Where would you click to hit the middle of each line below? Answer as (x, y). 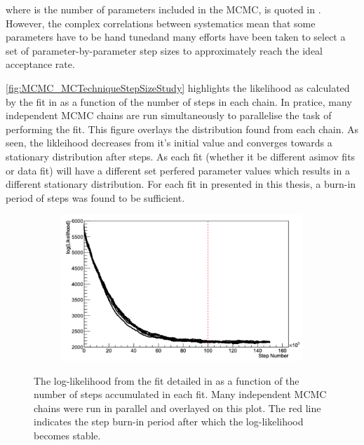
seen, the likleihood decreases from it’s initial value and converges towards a (169, 143)
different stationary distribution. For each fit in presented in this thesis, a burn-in (181, 184)
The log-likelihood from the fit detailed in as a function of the (167, 380)
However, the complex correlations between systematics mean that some (161, 23)
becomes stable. (67, 435)
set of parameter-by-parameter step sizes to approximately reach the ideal (164, 50)
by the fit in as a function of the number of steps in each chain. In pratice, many (179, 101)
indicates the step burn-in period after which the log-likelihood (169, 422)
